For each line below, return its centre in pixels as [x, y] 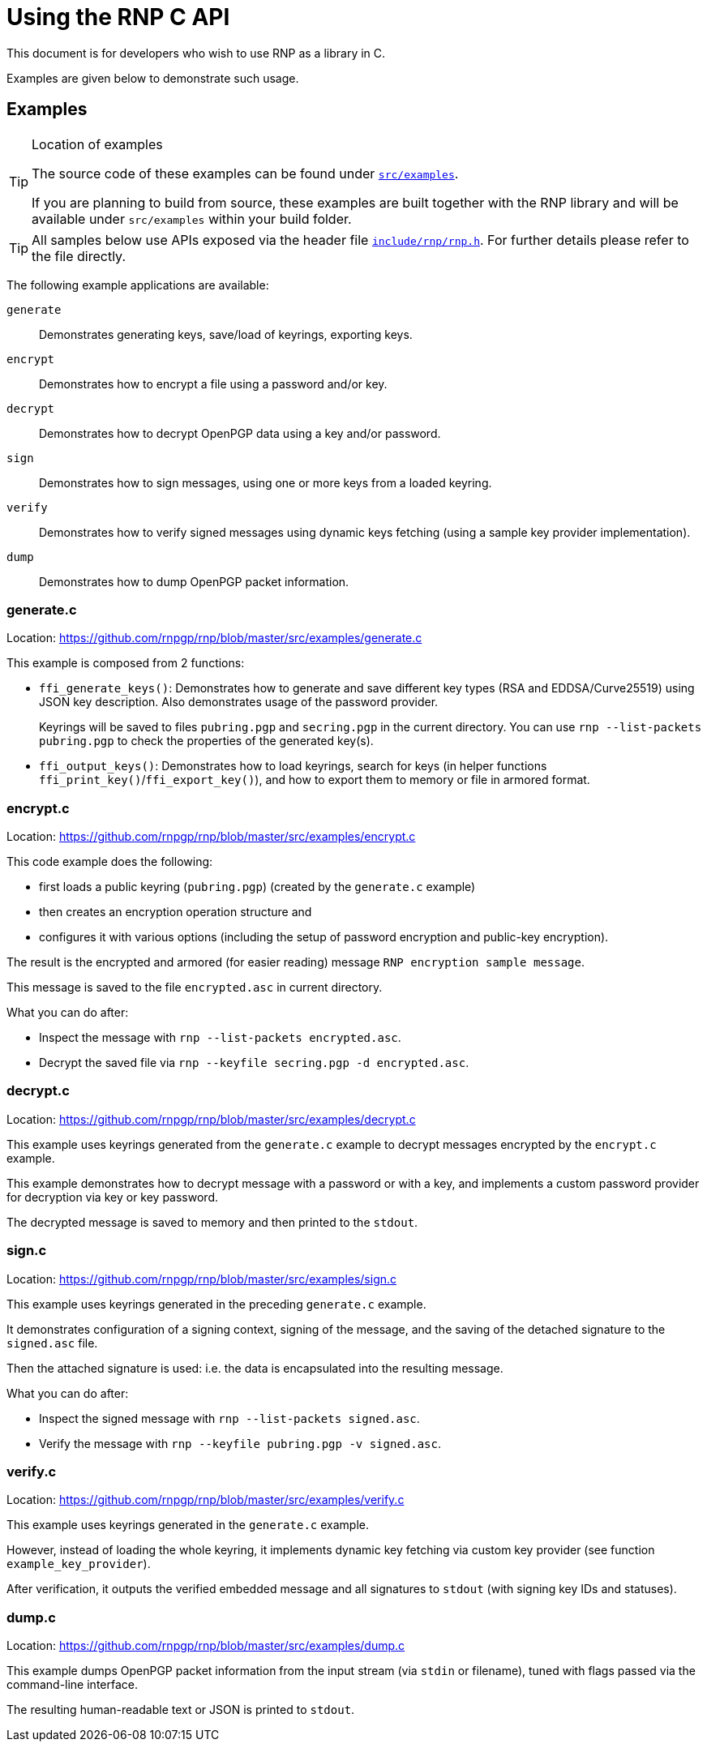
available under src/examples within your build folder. [192, 218]
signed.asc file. [52, 1343]
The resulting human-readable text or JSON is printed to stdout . [181, 1710]
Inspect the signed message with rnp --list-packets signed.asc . [229, 1418]
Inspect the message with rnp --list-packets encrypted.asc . [220, 1038]
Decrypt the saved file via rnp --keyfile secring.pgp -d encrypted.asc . [254, 1063]
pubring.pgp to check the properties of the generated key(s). [206, 741]
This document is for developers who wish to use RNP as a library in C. [196, 53]
